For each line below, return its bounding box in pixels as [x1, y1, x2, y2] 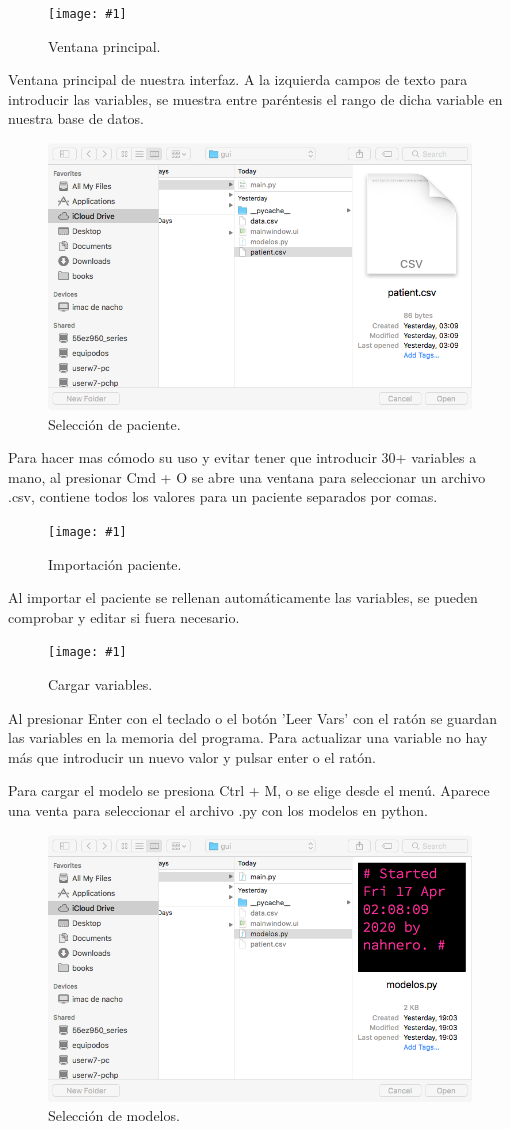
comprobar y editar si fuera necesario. [8, 606, 240, 627]
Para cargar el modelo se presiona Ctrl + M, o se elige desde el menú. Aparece [8, 780, 490, 801]
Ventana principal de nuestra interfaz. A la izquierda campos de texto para [8, 69, 468, 90]
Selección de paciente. [48, 413, 181, 434]
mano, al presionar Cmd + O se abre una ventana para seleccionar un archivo [8, 466, 486, 487]
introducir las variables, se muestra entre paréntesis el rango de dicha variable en [8, 88, 503, 109]
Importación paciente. [48, 553, 182, 574]
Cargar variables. [48, 674, 153, 695]
